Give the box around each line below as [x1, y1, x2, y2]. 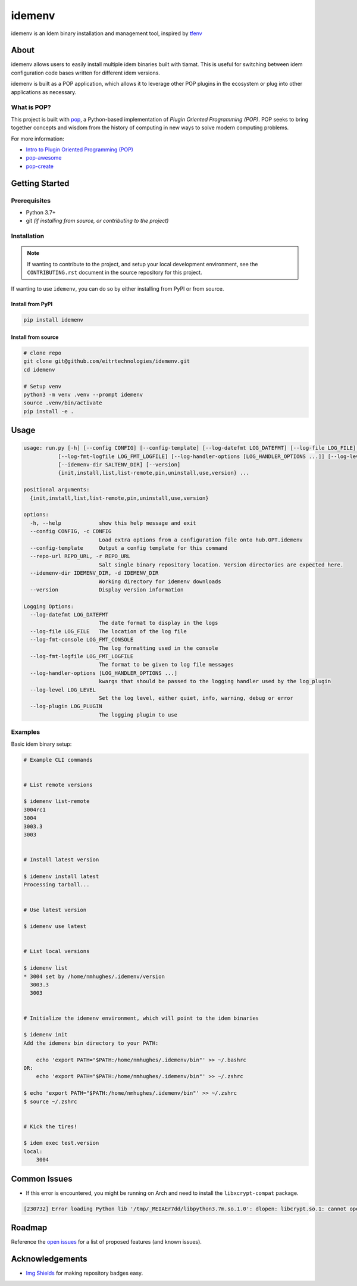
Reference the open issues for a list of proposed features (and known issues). [11, 1238, 202, 1245]
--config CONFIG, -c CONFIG [30, 528, 112, 535]
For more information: [11, 135, 65, 142]
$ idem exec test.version [23, 1139, 99, 1147]
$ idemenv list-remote [23, 798, 90, 805]
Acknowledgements [11, 1254, 87, 1264]
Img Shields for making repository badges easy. [26, 1269, 143, 1277]
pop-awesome [26, 154, 62, 161]
